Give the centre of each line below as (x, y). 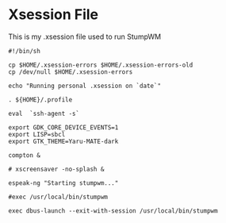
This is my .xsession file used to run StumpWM (84, 37)
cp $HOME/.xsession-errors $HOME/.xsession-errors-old (101, 65)
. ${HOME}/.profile (40, 100)
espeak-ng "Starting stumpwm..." (63, 183)
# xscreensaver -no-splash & (56, 169)
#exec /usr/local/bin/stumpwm (58, 197)
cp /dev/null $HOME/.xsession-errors (71, 72)
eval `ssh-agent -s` (44, 113)
